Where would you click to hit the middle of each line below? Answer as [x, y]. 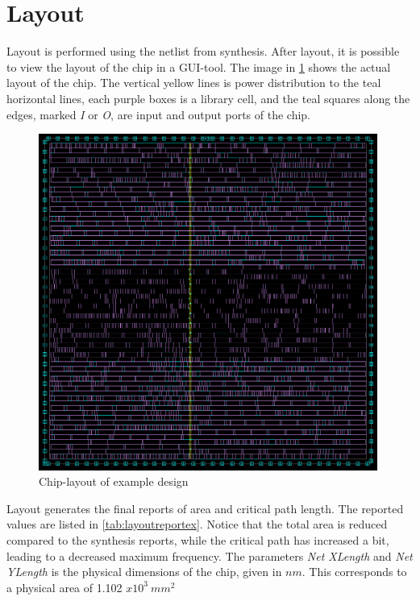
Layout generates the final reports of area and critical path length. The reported [205, 508]
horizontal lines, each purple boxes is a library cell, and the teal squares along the [208, 98]
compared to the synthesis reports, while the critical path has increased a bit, [198, 540]
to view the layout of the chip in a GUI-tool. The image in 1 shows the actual [199, 66]
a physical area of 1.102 [64, 587]
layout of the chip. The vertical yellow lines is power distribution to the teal [194, 83]
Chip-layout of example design [114, 481]
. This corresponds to [354, 572]
